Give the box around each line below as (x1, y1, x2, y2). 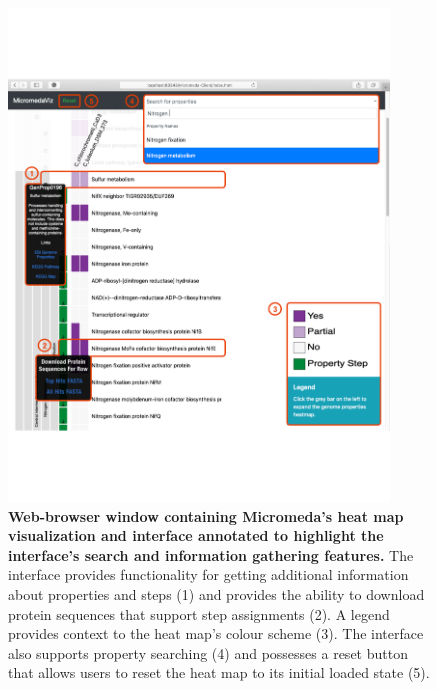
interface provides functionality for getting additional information (8, 564, 409, 585)
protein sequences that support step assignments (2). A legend (8, 603, 390, 624)
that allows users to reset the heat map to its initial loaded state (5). (8, 662, 430, 683)
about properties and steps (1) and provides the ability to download (8, 583, 425, 604)
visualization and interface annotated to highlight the (8, 525, 384, 546)
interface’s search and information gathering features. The (8, 544, 414, 565)
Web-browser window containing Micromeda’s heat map (8, 505, 404, 526)
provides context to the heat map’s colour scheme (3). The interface (8, 623, 424, 644)
